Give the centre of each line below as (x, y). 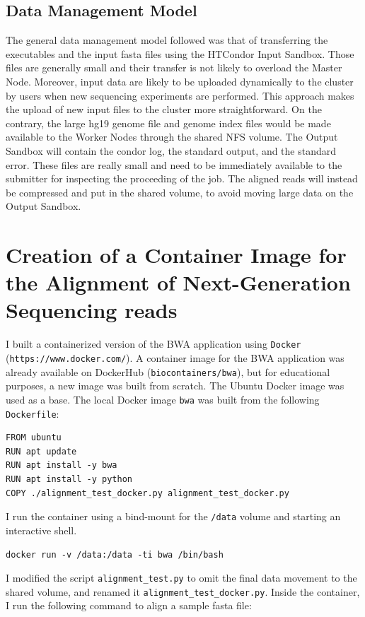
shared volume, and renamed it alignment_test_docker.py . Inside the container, (183, 591)
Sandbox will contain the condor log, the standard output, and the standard (171, 150)
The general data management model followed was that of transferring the (167, 40)
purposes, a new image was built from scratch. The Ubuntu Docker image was (175, 386)
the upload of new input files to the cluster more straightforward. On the (164, 109)
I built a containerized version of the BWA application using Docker (153, 344)
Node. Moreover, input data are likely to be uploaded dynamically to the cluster (180, 81)
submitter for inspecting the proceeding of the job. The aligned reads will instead (182, 178)
